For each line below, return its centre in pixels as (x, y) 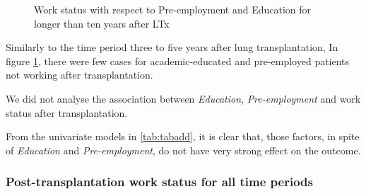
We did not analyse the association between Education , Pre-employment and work (183, 98)
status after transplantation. (67, 112)
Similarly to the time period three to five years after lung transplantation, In (172, 47)
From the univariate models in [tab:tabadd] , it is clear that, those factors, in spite (183, 136)
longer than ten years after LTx (102, 23)
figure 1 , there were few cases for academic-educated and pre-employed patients (178, 61)
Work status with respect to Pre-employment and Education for (173, 9)
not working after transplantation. (79, 75)
